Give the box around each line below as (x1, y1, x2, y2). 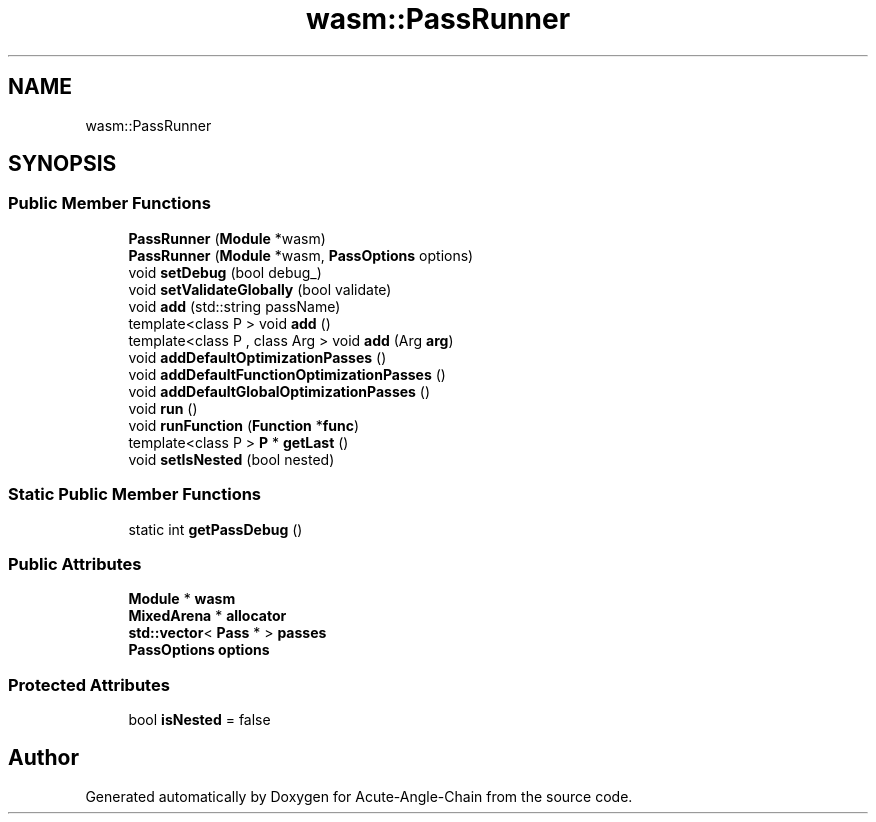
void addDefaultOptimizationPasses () (128, 348, 387, 366)
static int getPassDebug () (128, 520, 303, 538)
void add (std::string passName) (128, 297, 341, 315)
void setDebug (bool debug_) (128, 263, 322, 281)
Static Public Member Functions (8, 484, 262, 505)
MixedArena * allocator (128, 607, 287, 625)
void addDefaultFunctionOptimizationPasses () (128, 365, 446, 383)
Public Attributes (8, 553, 142, 574)
